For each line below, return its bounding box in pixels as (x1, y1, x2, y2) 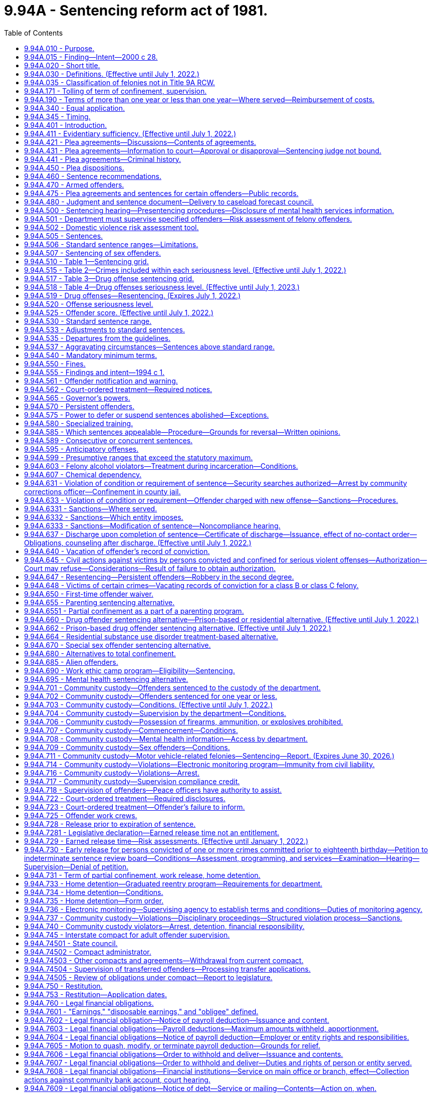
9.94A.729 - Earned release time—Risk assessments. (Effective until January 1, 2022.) (24, 836, 309, 845)
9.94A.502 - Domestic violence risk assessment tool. (24, 223, 199, 232)
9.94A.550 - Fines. (24, 359, 86, 368)
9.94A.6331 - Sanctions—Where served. (24, 504, 157, 513)
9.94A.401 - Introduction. (24, 120, 107, 129)
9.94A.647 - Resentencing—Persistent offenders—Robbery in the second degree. (24, 572, 294, 581)
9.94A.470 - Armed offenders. (24, 180, 124, 189)
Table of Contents (4, 28, 63, 37)
